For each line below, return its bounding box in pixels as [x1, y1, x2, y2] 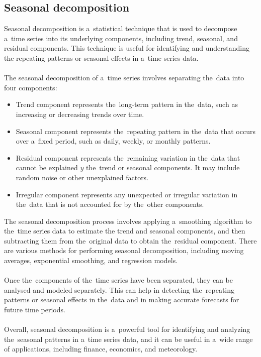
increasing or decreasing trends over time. [16, 108, 144, 119]
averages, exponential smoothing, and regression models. [4, 255, 178, 266]
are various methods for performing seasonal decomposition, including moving [4, 245, 244, 256]
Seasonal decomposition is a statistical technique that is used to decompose [4, 23, 237, 34]
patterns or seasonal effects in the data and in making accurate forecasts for [4, 294, 239, 305]
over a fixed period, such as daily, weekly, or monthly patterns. [16, 136, 211, 146]
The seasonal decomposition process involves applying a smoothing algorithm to [4, 215, 252, 226]
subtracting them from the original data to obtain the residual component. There [4, 235, 257, 246]
